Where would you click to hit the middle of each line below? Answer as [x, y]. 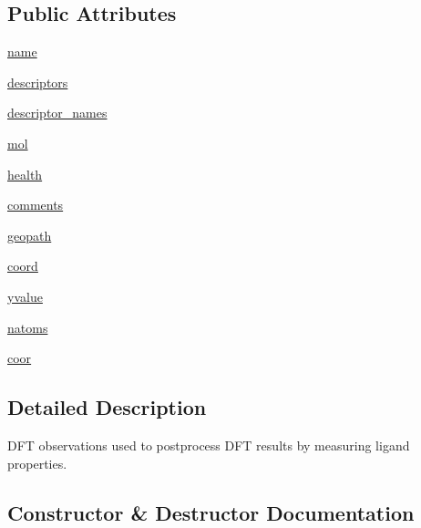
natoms [28, 327]
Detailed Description [107, 407]
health [25, 174]
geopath [30, 235]
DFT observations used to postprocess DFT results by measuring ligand [209, 445]
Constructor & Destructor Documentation [211, 512]
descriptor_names [57, 113]
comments [36, 205]
